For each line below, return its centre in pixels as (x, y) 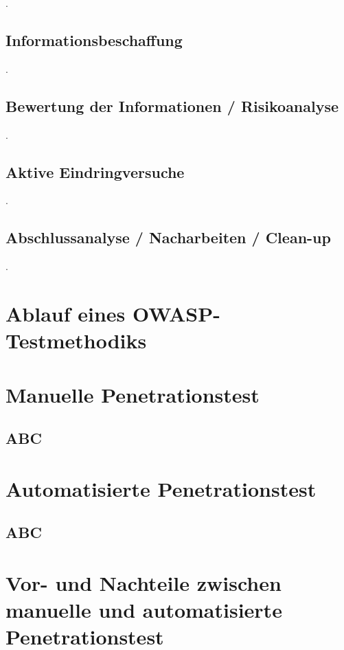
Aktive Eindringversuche (95, 171)
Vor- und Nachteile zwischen (144, 582)
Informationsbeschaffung (94, 40)
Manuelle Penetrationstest (133, 394)
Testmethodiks (76, 340)
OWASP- (176, 313)
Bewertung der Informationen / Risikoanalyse (172, 105)
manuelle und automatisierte (144, 610)
